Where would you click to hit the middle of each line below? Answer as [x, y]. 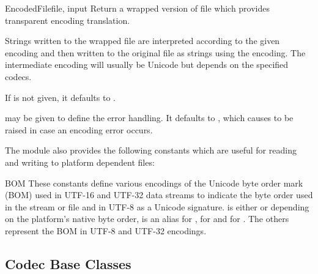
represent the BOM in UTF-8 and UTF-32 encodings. [106, 230]
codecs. [18, 76]
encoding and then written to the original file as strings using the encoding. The [155, 52]
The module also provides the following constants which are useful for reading [151, 150]
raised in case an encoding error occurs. [79, 129]
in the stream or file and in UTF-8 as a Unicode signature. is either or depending [157, 206]
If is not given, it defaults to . [60, 97]
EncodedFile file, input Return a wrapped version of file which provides [138, 8]
